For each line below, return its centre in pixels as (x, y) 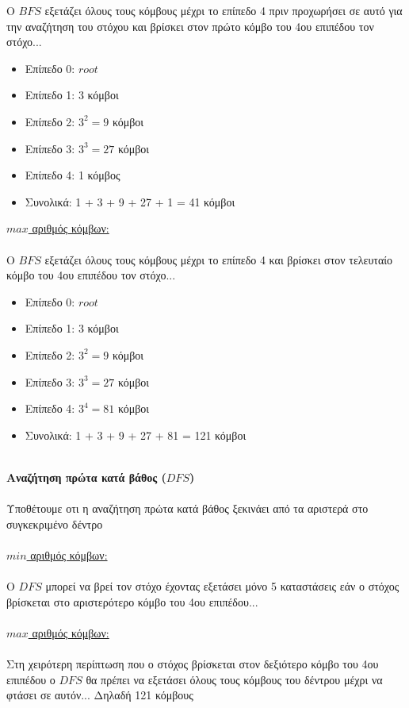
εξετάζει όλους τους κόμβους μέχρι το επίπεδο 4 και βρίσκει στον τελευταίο (219, 259)
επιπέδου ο (31, 679)
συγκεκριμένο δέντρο (55, 523)
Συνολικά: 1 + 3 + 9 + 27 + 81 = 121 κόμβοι (136, 435)
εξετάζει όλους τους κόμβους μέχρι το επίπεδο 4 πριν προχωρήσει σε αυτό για (224, 10)
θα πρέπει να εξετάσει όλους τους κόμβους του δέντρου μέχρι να (234, 679)
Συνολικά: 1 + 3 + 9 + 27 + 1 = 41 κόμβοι (130, 201)
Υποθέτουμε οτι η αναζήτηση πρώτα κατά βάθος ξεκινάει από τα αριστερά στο (187, 508)
